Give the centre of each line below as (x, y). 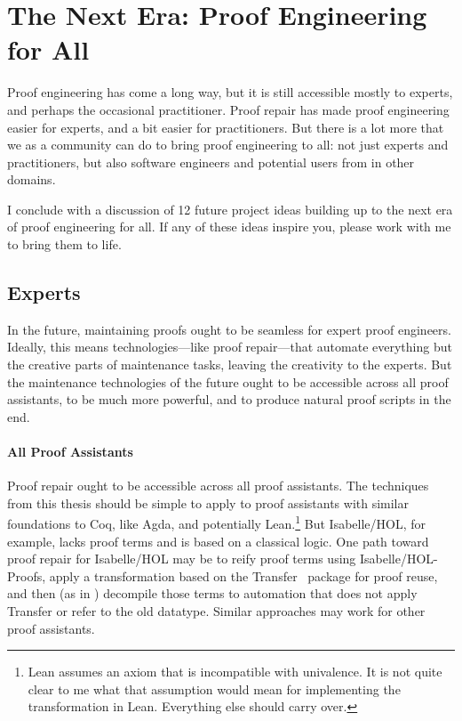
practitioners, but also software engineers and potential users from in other (211, 162)
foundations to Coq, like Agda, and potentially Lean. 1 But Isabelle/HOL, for (217, 523)
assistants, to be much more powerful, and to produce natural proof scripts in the (229, 399)
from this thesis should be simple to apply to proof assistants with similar (208, 502)
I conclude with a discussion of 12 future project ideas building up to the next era (230, 209)
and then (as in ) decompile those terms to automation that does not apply (212, 593)
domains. (32, 179)
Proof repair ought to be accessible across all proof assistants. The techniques (218, 486)
